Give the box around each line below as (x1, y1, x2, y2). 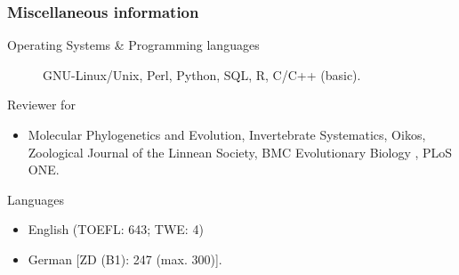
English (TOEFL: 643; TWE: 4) (28, 220, 204, 239)
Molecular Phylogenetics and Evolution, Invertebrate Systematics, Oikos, (28, 125, 426, 143)
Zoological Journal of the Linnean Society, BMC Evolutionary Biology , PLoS (28, 142, 453, 161)
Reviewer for (7, 95, 76, 114)
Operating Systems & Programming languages (7, 36, 260, 54)
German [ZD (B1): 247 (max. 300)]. (28, 249, 222, 268)
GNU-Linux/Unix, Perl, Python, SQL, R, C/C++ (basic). (43, 65, 361, 84)
